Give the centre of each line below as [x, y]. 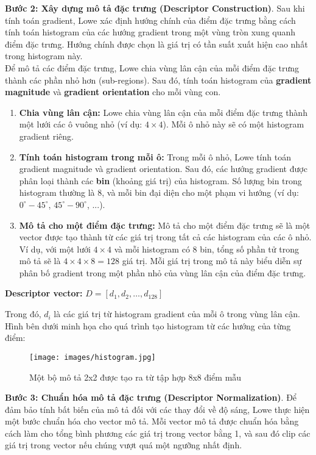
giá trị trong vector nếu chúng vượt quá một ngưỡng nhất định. [124, 445]
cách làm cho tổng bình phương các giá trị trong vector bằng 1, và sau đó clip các [158, 433]
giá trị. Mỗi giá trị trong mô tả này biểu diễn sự [212, 261]
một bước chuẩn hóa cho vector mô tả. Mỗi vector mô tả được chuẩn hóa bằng [152, 421]
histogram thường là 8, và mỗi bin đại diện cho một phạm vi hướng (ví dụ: [159, 192]
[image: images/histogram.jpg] [93, 357]
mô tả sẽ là [40, 261]
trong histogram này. [44, 56]
